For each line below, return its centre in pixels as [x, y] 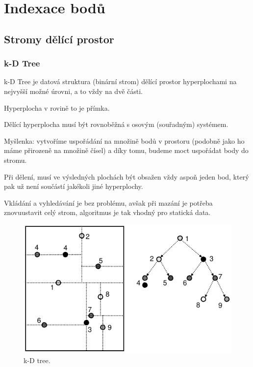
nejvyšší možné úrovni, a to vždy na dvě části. [73, 91]
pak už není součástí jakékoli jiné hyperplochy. [74, 186]
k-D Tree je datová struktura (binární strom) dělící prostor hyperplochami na [120, 81]
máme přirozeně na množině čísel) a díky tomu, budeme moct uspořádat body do [126, 150]
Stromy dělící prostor [59, 39]
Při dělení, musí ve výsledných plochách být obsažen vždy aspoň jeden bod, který [126, 176]
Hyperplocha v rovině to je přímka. [57, 107]
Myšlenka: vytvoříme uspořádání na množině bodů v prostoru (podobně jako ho [124, 140]
